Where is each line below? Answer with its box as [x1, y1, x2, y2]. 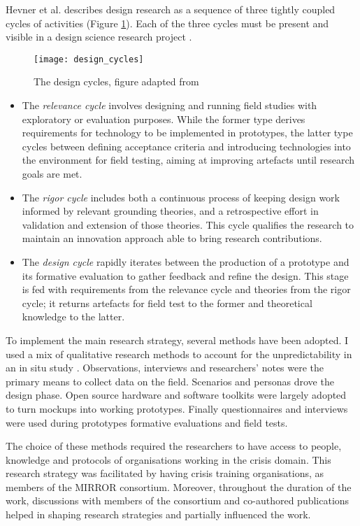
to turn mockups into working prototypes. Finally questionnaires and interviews [6, 401, 348, 415]
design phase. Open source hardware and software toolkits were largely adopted [6, 388, 347, 402]
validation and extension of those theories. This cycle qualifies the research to [22, 217, 354, 232]
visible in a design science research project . [6, 29, 192, 44]
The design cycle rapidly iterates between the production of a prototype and [22, 254, 350, 269]
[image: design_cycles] [34, 54, 144, 64]
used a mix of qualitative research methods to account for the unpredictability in [6, 346, 352, 361]
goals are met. [22, 166, 82, 180]
